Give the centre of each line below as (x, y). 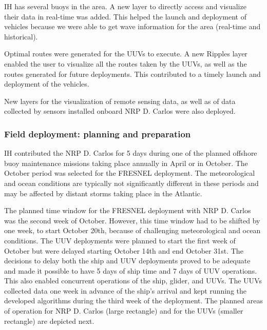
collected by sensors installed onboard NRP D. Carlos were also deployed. (120, 111)
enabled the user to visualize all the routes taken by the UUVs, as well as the (126, 63)
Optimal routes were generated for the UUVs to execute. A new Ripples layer (126, 54)
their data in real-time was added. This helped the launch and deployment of (125, 16)
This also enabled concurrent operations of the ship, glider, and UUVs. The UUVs (133, 281)
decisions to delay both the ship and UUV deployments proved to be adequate (127, 261)
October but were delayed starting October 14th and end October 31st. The (124, 250)
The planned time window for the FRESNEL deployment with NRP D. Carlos (128, 210)
